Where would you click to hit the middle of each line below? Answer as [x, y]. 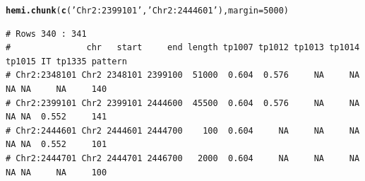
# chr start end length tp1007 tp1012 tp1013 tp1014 [183, 48]
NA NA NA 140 [56, 89]
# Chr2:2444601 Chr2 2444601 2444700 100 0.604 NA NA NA [183, 130]
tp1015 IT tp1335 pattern [66, 61]
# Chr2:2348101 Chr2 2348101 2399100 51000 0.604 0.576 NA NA [183, 75]
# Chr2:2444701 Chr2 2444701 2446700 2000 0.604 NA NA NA [183, 158]
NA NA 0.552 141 [56, 117]
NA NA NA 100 [56, 172]
